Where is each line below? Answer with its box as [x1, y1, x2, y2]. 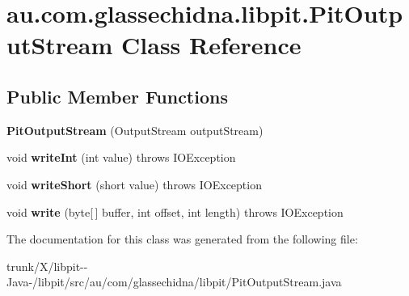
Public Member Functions [6, 83, 228, 108]
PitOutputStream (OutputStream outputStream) [6, 121, 264, 138]
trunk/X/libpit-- [6, 257, 88, 274]
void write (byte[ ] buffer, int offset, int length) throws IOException [6, 203, 344, 220]
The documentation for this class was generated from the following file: [6, 230, 358, 247]
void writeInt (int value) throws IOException [6, 149, 236, 166]
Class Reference [121, 28, 301, 61]
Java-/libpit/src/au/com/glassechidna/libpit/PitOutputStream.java [6, 273, 342, 290]
